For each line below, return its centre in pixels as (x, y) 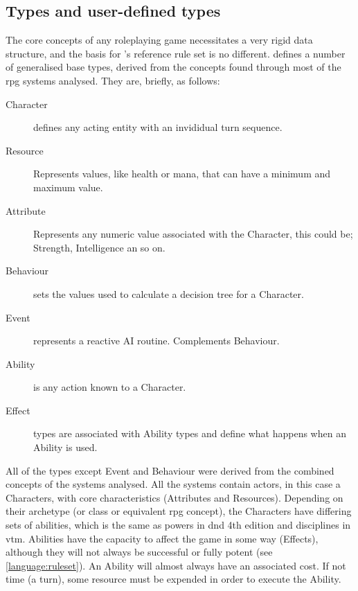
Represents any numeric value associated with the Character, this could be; (193, 234)
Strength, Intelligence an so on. (99, 247)
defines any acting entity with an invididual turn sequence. (158, 127)
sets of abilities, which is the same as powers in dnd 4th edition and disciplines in (178, 525)
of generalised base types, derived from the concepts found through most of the (173, 67)
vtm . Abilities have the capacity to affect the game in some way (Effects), (162, 538)
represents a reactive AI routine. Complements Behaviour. (156, 341)
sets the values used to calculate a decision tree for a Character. (169, 293)
